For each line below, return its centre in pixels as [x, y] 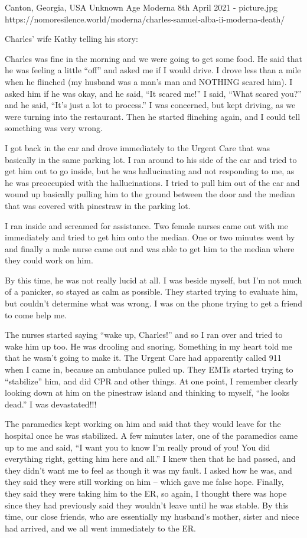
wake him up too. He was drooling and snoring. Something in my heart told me [148, 346]
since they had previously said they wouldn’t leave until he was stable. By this [147, 505]
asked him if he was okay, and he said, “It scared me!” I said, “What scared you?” [153, 93]
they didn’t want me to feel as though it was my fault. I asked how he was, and [148, 470]
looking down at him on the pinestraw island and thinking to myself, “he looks [147, 392]
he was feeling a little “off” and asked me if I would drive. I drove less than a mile [153, 70]
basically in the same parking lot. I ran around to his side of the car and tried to [151, 159]
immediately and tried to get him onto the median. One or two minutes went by [150, 237]
